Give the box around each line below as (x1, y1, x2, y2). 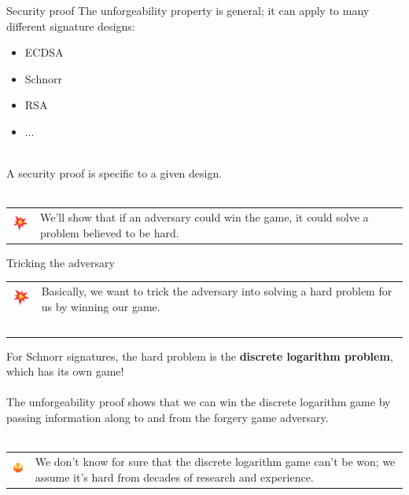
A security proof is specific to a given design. (6, 165, 223, 181)
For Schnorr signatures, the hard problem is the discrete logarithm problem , (6, 347, 393, 364)
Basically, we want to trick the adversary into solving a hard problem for (41, 283, 392, 299)
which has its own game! (6, 363, 124, 379)
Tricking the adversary (6, 254, 115, 270)
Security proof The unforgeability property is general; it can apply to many (6, 2, 370, 18)
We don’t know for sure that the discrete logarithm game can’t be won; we (35, 453, 396, 469)
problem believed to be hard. (39, 224, 179, 240)
